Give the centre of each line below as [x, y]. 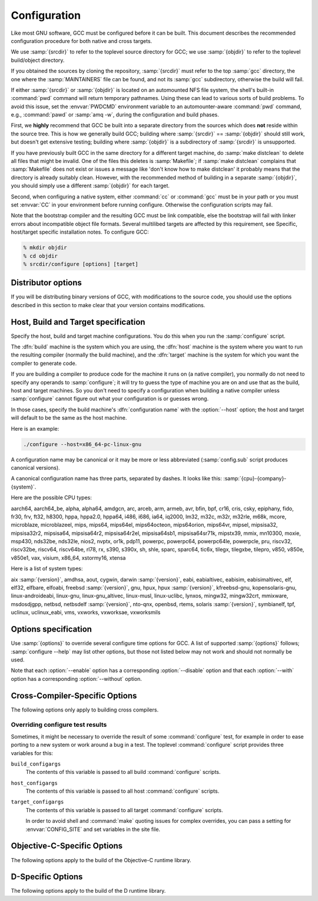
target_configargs [37, 802]
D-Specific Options [47, 877]
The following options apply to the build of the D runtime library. [88, 891]
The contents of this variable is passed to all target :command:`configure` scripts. [124, 810]
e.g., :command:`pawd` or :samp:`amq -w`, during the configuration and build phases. [115, 115]
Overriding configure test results [59, 725]
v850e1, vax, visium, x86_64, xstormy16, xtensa [68, 558]
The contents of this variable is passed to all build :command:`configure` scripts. [123, 772]
